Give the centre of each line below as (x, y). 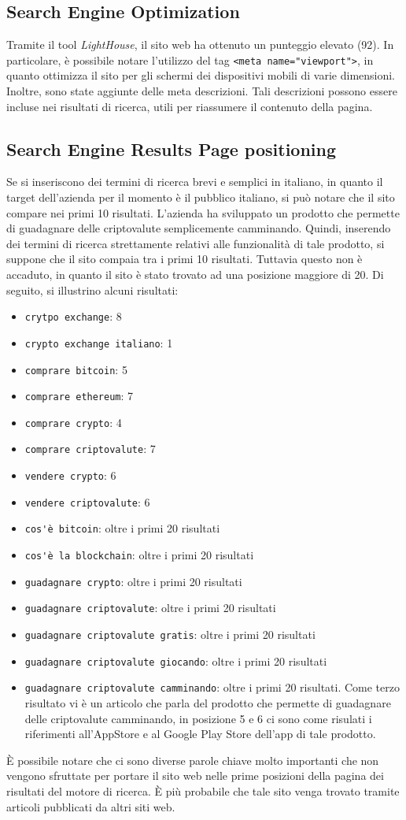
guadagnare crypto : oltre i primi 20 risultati (133, 581)
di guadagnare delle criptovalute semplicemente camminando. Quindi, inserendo (199, 228)
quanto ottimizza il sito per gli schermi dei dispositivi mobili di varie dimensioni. (201, 75)
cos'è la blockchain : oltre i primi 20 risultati (139, 555)
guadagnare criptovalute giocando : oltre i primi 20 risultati (176, 660)
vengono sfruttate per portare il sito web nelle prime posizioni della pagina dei (195, 775)
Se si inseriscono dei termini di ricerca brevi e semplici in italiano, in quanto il (195, 182)
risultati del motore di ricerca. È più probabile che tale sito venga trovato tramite (203, 791)
